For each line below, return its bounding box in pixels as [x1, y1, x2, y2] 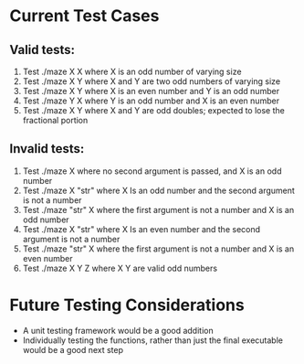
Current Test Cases [9, 5, 160, 27]
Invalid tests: [9, 141, 85, 156]
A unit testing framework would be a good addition [22, 325, 214, 336]
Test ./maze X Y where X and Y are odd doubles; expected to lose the [22, 105, 285, 115]
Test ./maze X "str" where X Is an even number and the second [22, 223, 261, 234]
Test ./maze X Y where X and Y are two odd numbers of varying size [22, 76, 281, 87]
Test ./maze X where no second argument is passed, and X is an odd [22, 166, 282, 177]
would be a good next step [22, 344, 124, 355]
